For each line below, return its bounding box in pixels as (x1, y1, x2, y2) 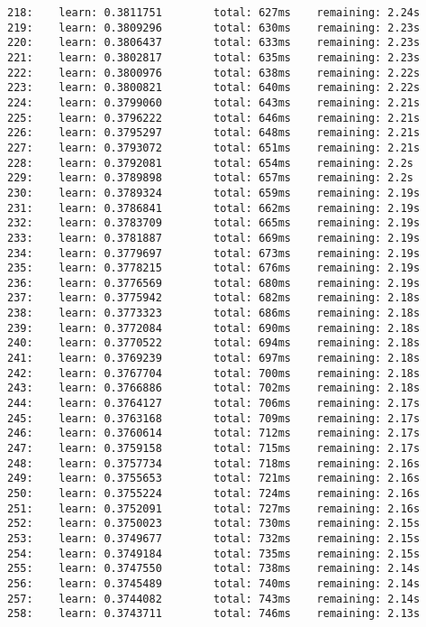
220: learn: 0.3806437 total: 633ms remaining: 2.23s (7, 36, 421, 50)
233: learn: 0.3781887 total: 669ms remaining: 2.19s (7, 231, 421, 244)
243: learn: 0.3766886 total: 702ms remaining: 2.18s (7, 382, 421, 395)
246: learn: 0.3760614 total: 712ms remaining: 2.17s (7, 427, 421, 440)
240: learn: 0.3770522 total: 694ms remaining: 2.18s (7, 337, 421, 350)
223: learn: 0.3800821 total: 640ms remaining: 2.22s (7, 81, 421, 95)
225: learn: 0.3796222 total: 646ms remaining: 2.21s (7, 111, 421, 124)
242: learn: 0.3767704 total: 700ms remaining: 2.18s (7, 366, 421, 380)
